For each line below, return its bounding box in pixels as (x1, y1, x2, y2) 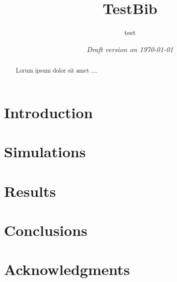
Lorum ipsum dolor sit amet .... (15, 66, 98, 75)
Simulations (4, 141, 86, 162)
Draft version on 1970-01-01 (86, 44, 173, 54)
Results (4, 180, 56, 201)
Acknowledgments (4, 259, 130, 279)
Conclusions (4, 219, 87, 240)
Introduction (4, 102, 93, 122)
